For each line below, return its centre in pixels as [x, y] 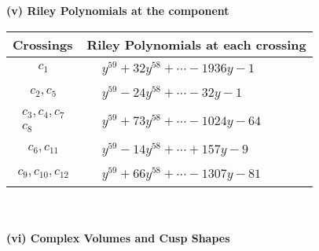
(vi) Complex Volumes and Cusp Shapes [118, 238]
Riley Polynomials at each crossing [196, 44]
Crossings [43, 44]
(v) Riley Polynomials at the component [118, 10]
